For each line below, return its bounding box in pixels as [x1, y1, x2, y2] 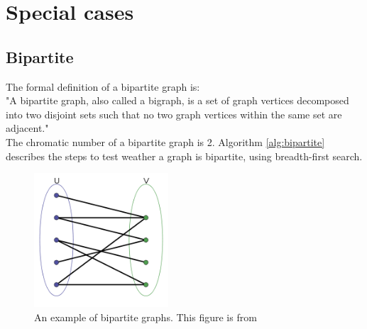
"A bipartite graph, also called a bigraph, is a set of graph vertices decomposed [6, 93, 349, 108]
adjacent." [6, 121, 49, 135]
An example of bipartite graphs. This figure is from [34, 309, 257, 324]
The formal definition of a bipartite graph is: [6, 79, 200, 94]
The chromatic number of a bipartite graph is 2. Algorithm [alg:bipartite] [6, 134, 325, 149]
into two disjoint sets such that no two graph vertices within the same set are [6, 106, 342, 121]
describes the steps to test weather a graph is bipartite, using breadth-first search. [6, 148, 363, 163]
